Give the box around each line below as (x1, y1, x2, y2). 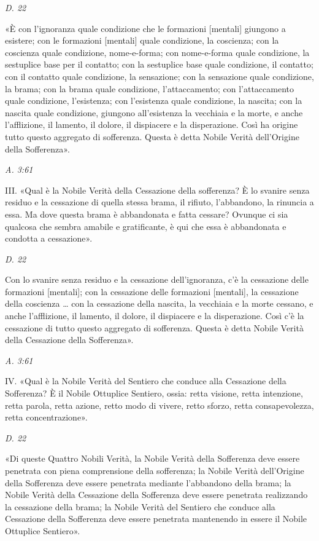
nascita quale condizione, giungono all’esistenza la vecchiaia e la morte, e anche (5, 106, 303, 119)
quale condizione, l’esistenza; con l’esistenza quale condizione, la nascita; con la (5, 94, 302, 107)
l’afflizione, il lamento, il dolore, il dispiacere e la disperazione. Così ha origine (5, 118, 298, 131)
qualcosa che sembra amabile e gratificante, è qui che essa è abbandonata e (5, 219, 286, 232)
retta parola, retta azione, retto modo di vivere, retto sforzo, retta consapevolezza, (5, 398, 314, 411)
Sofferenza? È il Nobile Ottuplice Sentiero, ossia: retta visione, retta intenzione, (5, 387, 303, 400)
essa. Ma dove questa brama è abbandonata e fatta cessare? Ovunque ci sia (5, 207, 288, 220)
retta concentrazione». (5, 411, 88, 424)
